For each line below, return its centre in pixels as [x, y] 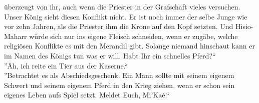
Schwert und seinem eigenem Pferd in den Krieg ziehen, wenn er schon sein [119, 85]
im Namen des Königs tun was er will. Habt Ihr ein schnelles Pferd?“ [110, 55]
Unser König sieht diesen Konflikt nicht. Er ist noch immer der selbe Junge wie [126, 16]
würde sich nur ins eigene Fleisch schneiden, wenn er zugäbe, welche [134, 36]
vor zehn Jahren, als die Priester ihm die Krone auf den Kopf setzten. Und [119, 26]
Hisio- [244, 26]
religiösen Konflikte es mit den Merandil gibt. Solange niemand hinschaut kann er [129, 46]
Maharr [16, 36]
